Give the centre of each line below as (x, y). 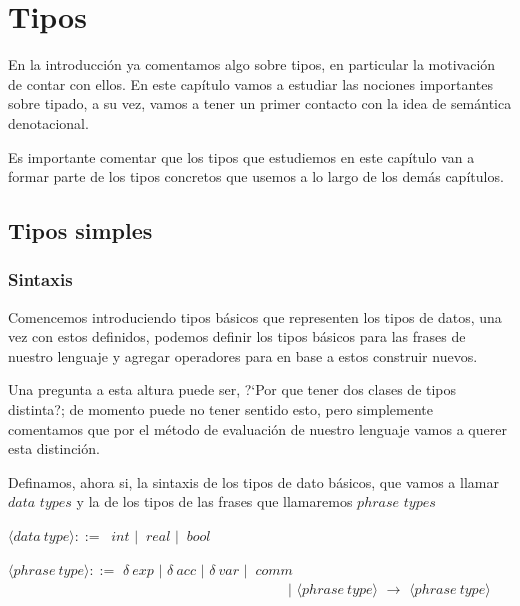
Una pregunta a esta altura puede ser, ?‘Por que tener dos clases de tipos (232, 389)
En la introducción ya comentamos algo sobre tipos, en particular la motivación (252, 64)
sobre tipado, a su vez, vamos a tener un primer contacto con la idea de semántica (260, 103)
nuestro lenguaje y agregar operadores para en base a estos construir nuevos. (243, 355)
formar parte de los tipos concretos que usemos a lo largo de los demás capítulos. (256, 176)
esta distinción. (54, 448)
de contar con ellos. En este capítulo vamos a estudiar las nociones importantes (250, 83)
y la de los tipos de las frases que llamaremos (214, 501)
